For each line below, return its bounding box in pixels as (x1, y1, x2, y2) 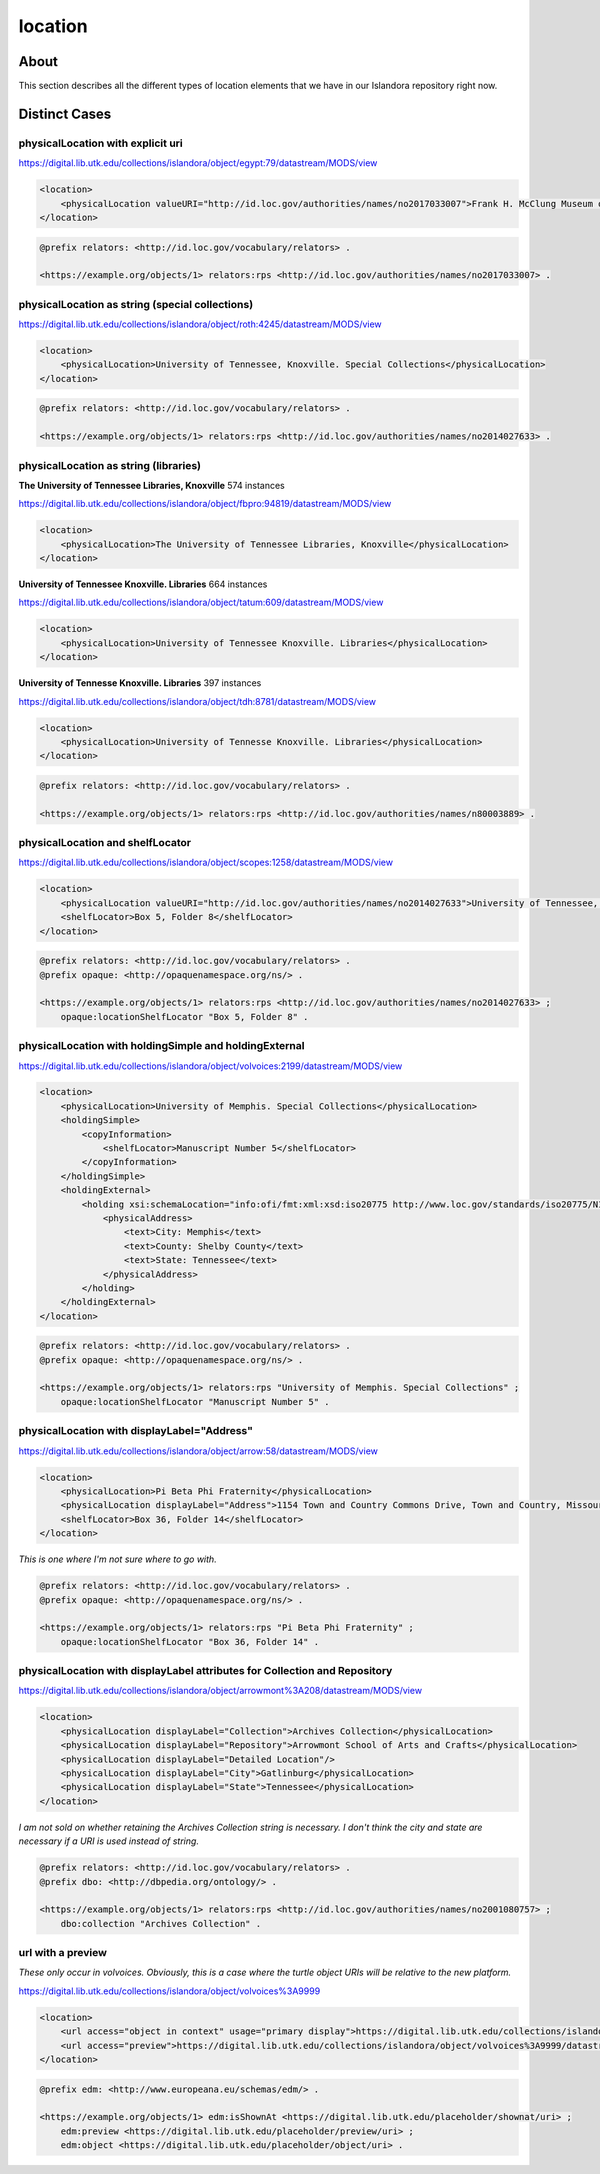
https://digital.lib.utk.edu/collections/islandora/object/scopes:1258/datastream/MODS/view (18, 856, 394, 869)
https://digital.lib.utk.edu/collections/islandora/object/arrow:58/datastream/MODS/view (18, 1445, 379, 1457)
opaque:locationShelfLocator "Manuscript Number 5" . (60, 1396, 330, 1407)
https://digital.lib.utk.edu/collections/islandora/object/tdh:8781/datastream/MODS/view (18, 695, 377, 707)
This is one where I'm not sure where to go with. (18, 1553, 217, 1565)
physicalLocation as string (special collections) (18, 297, 254, 311)
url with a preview (18, 1946, 107, 1960)
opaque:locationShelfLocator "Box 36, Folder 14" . (60, 1636, 320, 1647)
